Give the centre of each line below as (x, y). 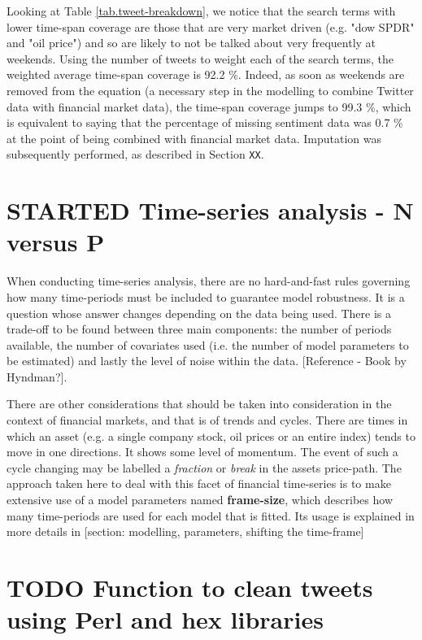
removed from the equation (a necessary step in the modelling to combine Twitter (210, 90)
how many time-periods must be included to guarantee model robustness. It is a (206, 296)
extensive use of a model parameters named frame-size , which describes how (200, 500)
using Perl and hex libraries (165, 619)
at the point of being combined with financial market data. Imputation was (194, 138)
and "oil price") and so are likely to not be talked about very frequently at (191, 43)
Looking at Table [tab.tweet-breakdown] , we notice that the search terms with (201, 11)
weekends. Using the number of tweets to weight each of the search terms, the (200, 58)
